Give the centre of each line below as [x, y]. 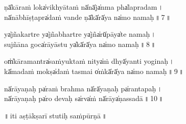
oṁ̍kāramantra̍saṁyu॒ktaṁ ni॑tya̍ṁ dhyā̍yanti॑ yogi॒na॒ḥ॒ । [89, 61]
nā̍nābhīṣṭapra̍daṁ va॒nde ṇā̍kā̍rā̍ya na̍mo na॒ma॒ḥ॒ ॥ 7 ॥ [88, 17]
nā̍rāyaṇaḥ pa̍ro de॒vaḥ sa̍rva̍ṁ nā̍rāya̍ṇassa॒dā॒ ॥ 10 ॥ [84, 98]
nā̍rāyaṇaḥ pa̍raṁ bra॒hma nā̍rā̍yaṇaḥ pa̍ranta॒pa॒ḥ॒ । [83, 88]
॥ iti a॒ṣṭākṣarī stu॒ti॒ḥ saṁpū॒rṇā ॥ [55, 115]
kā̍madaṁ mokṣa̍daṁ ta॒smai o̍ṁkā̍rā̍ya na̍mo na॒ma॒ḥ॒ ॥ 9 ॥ [94, 71]
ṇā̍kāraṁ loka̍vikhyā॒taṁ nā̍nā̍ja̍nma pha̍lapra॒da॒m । [84, 7]
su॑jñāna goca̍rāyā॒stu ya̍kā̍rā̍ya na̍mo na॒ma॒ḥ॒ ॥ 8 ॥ [80, 44]
